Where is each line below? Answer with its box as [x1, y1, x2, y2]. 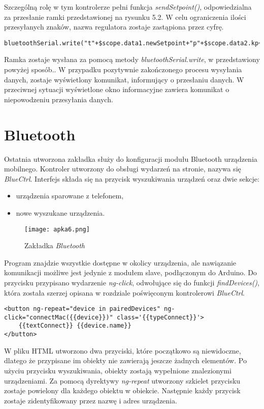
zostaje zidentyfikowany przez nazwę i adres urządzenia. [4, 395, 177, 405]
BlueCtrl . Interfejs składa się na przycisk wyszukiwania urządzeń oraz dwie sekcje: [4, 173, 259, 184]
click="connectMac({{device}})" [4, 313, 113, 321]
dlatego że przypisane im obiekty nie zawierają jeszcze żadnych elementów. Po [4, 355, 247, 366]
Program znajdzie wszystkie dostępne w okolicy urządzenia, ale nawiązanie [4, 257, 237, 268]
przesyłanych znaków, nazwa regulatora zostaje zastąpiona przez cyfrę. [4, 21, 224, 32]
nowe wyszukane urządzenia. [16, 207, 105, 218]
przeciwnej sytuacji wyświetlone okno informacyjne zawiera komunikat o [4, 84, 229, 95]
